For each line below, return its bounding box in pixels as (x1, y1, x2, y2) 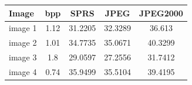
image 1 (9, 22, 37, 34)
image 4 (9, 65, 37, 77)
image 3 (9, 51, 37, 63)
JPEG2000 (139, 6, 183, 19)
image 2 (9, 36, 37, 49)
